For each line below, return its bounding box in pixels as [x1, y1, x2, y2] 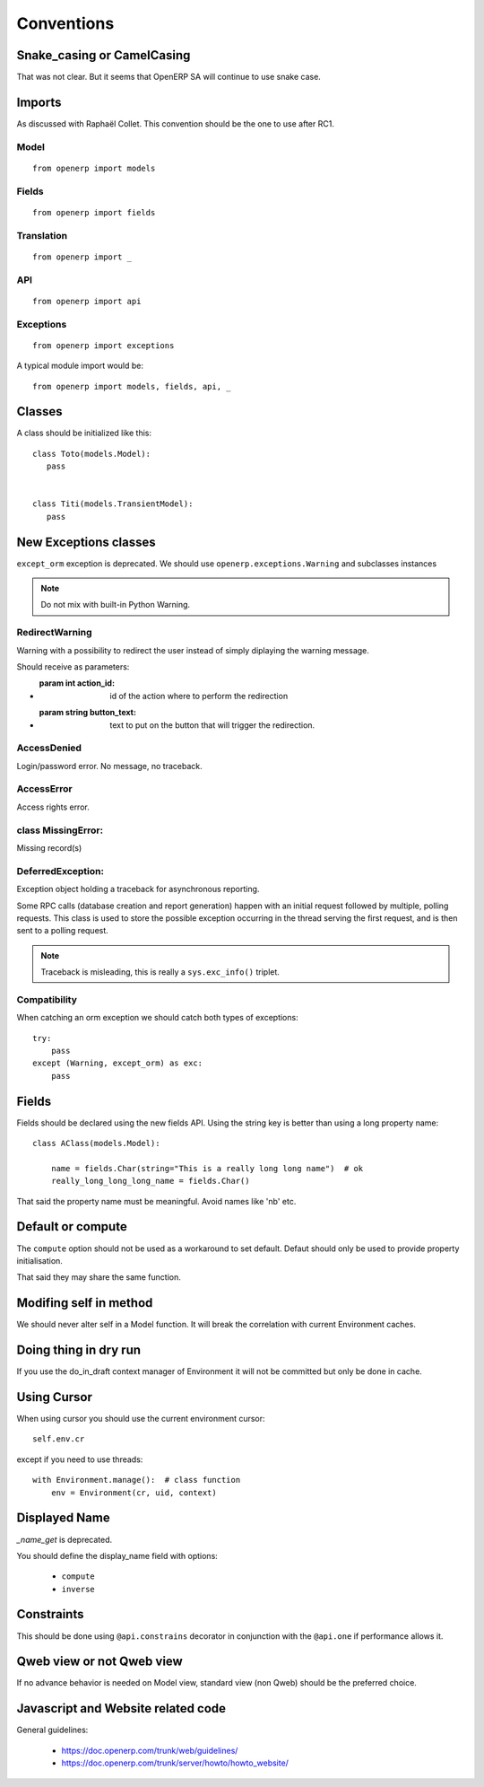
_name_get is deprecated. [16, 1534, 113, 1545]
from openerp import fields [32, 207, 156, 217]
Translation [16, 229, 67, 241]
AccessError [16, 783, 73, 795]
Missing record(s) [16, 842, 82, 853]
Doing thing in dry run [16, 1343, 142, 1358]
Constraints [16, 1607, 84, 1622]
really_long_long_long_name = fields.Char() [50, 1176, 250, 1187]
